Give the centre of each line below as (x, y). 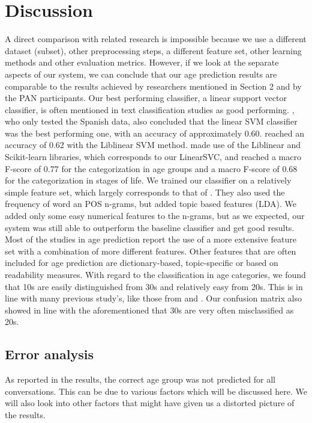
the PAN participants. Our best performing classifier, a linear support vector (146, 98)
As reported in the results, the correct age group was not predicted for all (140, 379)
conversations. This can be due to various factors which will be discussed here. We (156, 391)
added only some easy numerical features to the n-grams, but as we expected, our (155, 216)
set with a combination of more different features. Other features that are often (151, 251)
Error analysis (49, 354)
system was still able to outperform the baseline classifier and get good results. (150, 227)
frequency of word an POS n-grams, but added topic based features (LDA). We (151, 204)
